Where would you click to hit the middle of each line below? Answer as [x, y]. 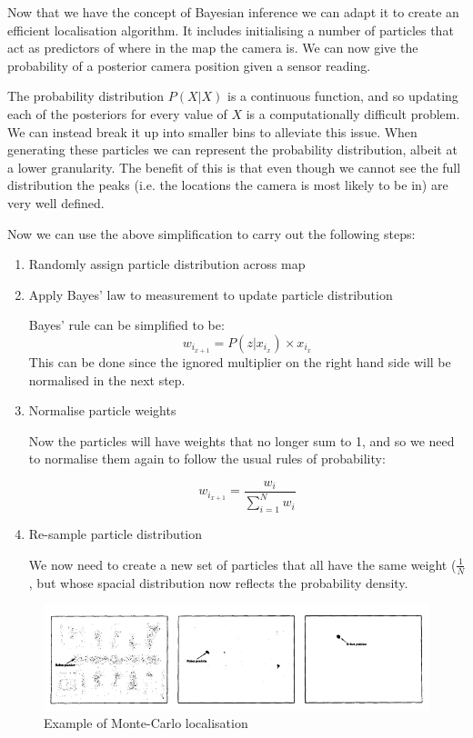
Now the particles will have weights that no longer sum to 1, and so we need [242, 440]
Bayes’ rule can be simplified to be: [126, 325]
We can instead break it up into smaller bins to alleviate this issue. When [212, 131]
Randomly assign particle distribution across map [167, 264]
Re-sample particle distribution [116, 534]
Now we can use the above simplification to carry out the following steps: [211, 233]
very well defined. [56, 202]
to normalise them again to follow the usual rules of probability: [207, 459]
